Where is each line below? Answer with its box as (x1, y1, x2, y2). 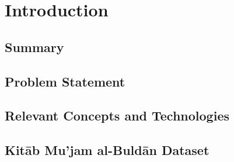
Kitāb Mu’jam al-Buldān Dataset (5, 141, 209, 159)
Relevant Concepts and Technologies (5, 106, 229, 125)
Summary (5, 37, 64, 56)
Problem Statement (5, 72, 125, 90)
